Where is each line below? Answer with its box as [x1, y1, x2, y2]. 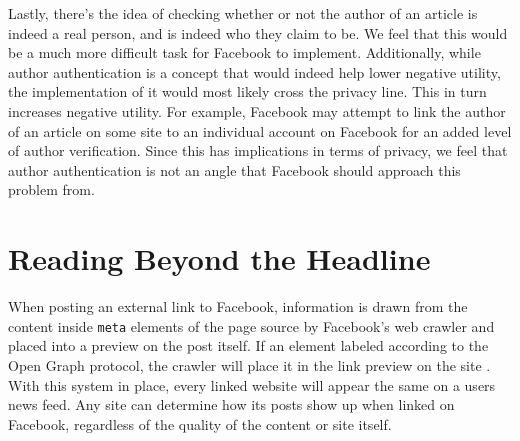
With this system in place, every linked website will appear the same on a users [8, 374, 496, 395]
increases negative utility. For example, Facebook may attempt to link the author [8, 100, 506, 121]
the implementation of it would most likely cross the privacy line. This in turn [8, 81, 487, 102]
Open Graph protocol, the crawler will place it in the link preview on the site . [8, 354, 491, 375]
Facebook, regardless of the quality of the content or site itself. [8, 413, 392, 434]
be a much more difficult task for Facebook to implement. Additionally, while [8, 42, 481, 63]
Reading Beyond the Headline [8, 238, 431, 279]
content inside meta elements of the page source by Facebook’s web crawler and [8, 315, 495, 336]
